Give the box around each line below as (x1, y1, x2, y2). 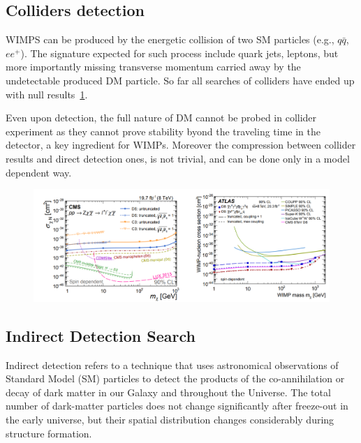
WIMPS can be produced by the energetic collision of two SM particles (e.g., (6, 32, 334, 47)
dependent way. (6, 165, 72, 179)
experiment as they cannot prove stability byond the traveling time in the (6, 123, 321, 138)
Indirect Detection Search (6, 324, 196, 346)
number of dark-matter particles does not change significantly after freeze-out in (6, 398, 348, 413)
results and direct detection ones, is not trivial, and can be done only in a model (6, 151, 350, 165)
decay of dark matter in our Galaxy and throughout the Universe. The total (6, 384, 331, 399)
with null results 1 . (6, 87, 88, 101)
